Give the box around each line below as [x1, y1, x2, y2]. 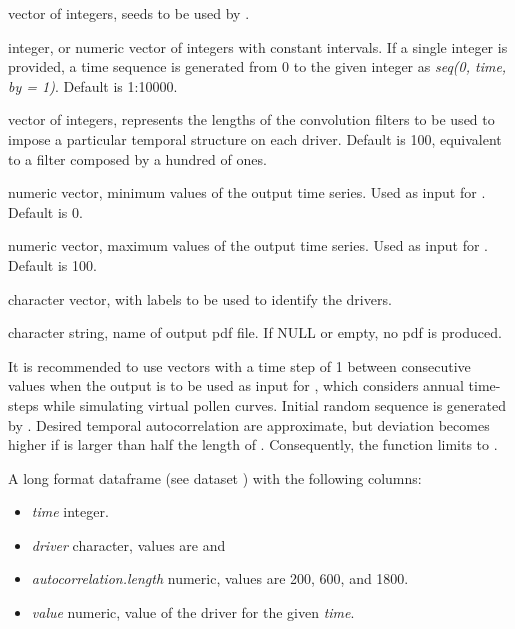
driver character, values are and [31, 534, 226, 555]
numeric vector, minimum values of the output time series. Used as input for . [8, 182, 486, 203]
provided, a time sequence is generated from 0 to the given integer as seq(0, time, [8, 56, 507, 77]
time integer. [31, 501, 109, 522]
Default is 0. [8, 201, 83, 222]
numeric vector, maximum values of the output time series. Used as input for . [8, 235, 489, 256]
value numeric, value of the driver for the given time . [31, 602, 355, 623]
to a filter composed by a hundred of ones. [8, 148, 267, 169]
